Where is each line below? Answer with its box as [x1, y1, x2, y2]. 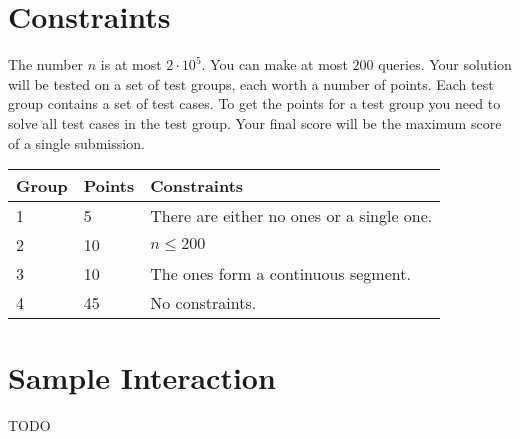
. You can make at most [201, 54, 348, 75]
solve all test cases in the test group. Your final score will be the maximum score [8, 112, 502, 133]
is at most [100, 54, 162, 75]
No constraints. [150, 291, 257, 315]
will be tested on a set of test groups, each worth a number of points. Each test [8, 73, 494, 94]
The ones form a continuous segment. [150, 262, 411, 286]
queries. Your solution [378, 54, 512, 75]
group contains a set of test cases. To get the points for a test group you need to [8, 93, 501, 114]
